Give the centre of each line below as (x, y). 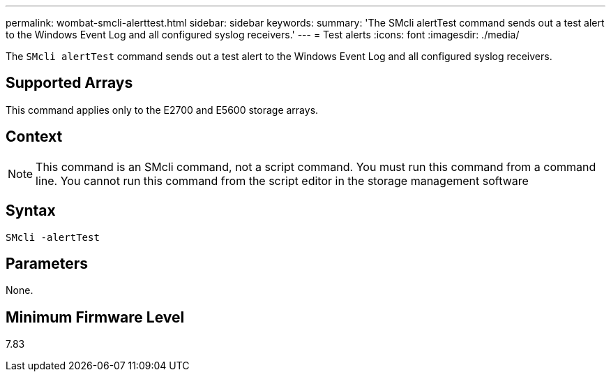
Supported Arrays (69, 83)
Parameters (47, 263)
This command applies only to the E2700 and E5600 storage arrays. (162, 110)
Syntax (31, 211)
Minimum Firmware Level (95, 317)
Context (34, 137)
